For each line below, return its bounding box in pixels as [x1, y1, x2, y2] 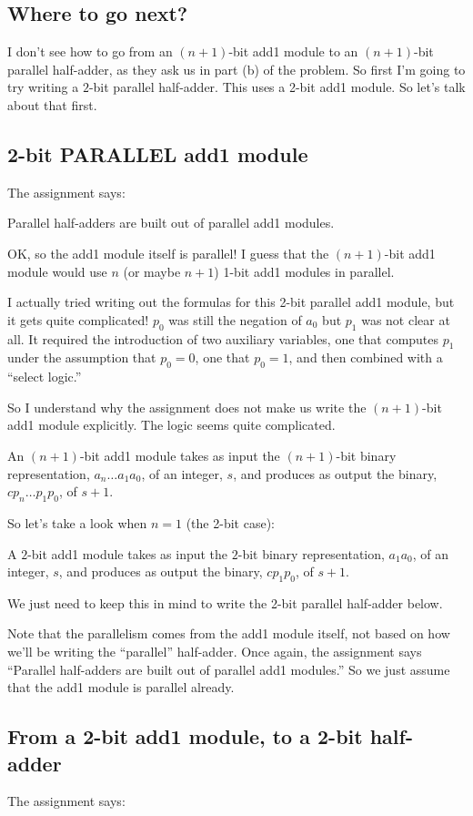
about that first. [7, 95, 97, 114]
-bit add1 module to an [228, 42, 358, 61]
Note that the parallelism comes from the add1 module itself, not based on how [7, 624, 450, 643]
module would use [7, 261, 107, 280]
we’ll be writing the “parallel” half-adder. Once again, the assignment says [7, 642, 422, 661]
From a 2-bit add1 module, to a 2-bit [7, 722, 363, 750]
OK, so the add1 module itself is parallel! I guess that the [7, 243, 329, 262]
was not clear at [361, 310, 450, 329]
